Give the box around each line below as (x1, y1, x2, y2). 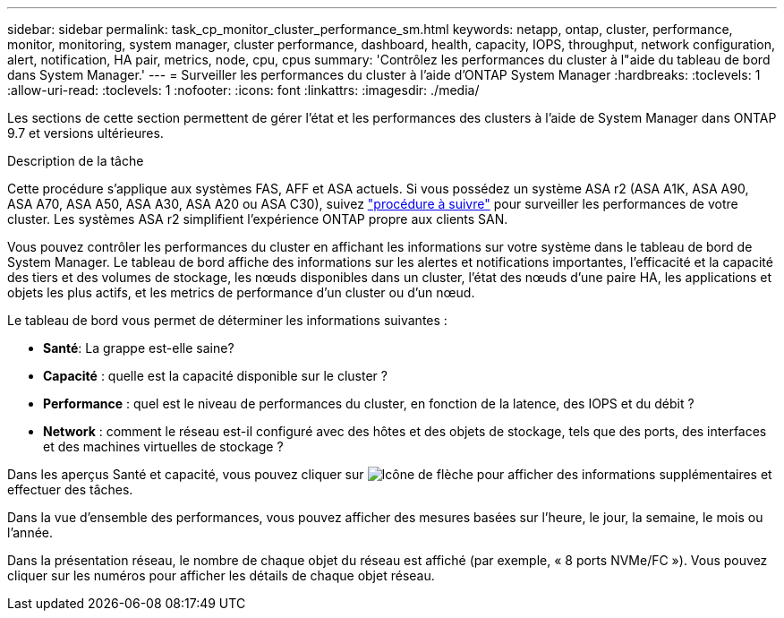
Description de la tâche (7, 153, 144, 168)
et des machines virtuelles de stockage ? (43, 439, 284, 454)
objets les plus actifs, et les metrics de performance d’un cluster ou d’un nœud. (7, 285, 475, 300)
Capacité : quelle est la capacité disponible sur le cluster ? (43, 368, 388, 383)
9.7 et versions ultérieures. (7, 125, 164, 141)
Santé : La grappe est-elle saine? (43, 340, 234, 356)
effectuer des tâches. (7, 482, 133, 497)
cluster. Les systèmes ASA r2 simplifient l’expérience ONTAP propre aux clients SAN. (7, 211, 508, 227)
